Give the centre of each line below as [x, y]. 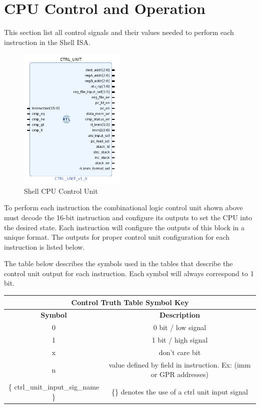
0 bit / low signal [180, 327]
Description [179, 315]
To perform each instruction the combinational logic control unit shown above [123, 207]
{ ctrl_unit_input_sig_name [54, 387]
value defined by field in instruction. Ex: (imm [180, 364]
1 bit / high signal [180, 340]
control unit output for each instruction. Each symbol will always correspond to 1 [129, 273]
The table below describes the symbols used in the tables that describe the [118, 263]
